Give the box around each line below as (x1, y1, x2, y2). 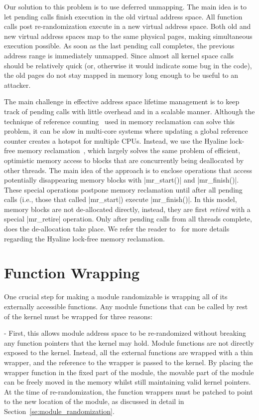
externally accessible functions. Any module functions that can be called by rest (4, 301, 248, 311)
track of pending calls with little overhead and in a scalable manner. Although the (4, 106, 255, 116)
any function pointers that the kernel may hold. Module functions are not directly (4, 337, 254, 348)
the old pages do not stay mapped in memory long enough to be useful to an (4, 70, 239, 80)
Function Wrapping (4, 262, 140, 283)
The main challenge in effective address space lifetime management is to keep (4, 96, 240, 107)
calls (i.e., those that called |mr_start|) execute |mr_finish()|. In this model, (4, 194, 237, 205)
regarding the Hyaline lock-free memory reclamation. (4, 233, 165, 243)
